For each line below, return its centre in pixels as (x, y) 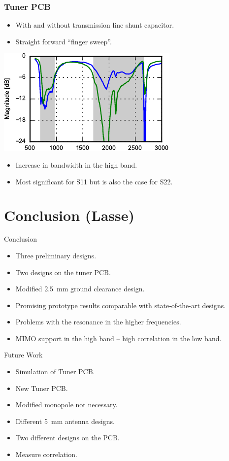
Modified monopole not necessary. (66, 405)
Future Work (23, 355)
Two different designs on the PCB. (67, 438)
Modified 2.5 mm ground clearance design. (80, 289)
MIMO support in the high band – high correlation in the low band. (118, 338)
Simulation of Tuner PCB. (55, 372)
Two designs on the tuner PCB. (63, 272)
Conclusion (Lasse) (69, 215)
